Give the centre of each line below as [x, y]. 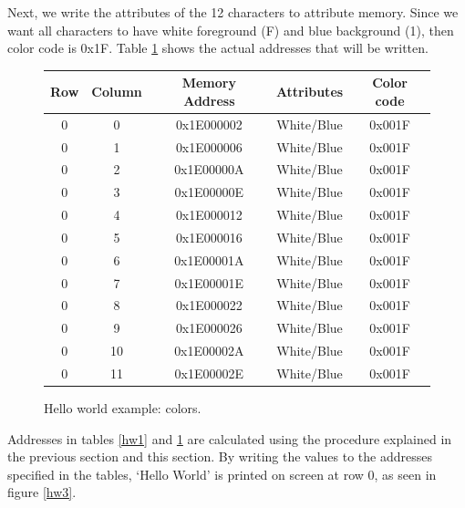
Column [117, 92]
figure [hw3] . [42, 492]
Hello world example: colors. [123, 408]
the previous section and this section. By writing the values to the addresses [220, 456]
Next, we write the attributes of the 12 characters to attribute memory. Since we [233, 12]
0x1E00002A [209, 351]
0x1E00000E [209, 192]
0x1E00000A [209, 169]
